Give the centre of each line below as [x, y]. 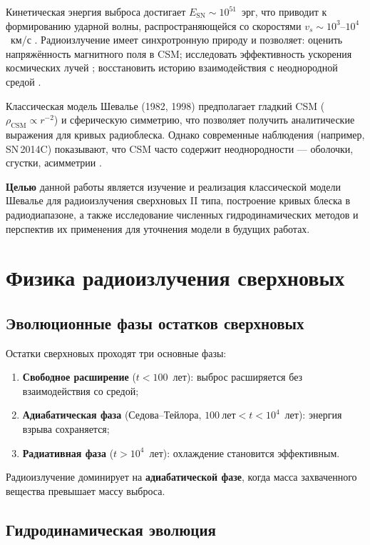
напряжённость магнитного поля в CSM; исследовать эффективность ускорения [179, 53]
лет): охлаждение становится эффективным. [245, 452]
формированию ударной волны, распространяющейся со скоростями [154, 25]
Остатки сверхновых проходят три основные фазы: [116, 352]
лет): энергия [313, 415]
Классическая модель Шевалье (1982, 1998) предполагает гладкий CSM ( [165, 105]
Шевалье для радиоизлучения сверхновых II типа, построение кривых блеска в [178, 200]
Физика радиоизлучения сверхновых [175, 277]
